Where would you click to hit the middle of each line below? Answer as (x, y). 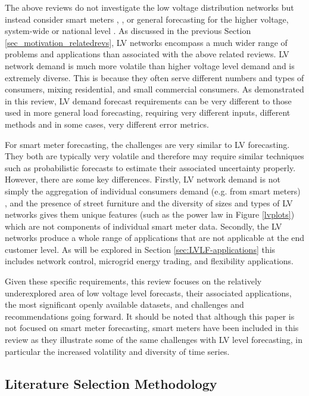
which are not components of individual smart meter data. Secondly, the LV (143, 226)
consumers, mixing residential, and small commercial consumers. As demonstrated (154, 89)
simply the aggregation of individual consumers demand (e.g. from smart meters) (153, 191)
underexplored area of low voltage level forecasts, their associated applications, (148, 293)
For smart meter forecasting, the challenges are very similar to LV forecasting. (147, 144)
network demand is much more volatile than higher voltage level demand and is (150, 65)
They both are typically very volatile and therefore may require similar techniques (154, 156)
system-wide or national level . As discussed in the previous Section (128, 31)
